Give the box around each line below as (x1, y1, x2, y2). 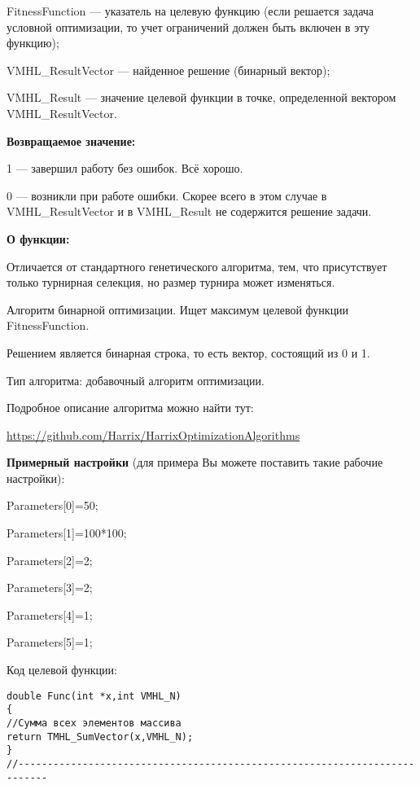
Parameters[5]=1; (7, 634, 93, 651)
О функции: (7, 230, 70, 247)
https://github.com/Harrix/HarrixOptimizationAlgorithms (7, 426, 300, 443)
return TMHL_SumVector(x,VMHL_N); (7, 730, 194, 743)
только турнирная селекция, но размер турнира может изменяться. (7, 274, 335, 291)
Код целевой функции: (7, 661, 117, 678)
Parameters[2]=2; (7, 551, 93, 568)
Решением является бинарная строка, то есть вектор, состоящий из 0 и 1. (7, 344, 370, 361)
